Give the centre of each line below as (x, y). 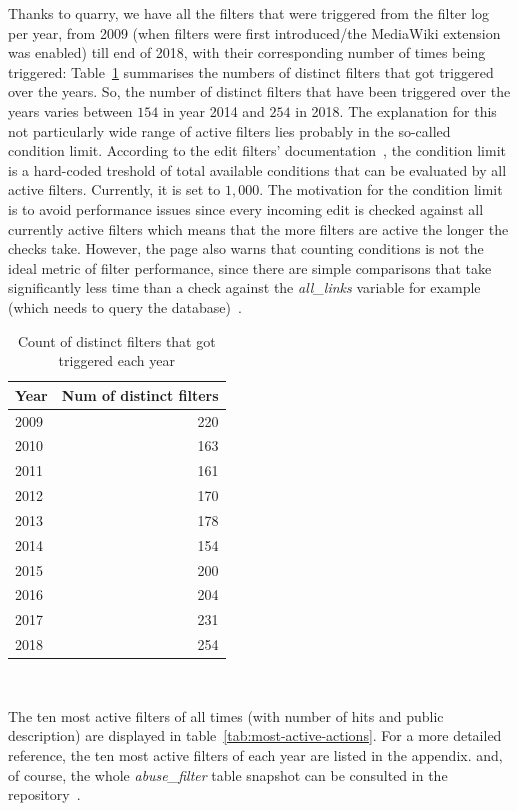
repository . (44, 794)
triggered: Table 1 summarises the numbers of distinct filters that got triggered (251, 71)
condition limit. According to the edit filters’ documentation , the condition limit (257, 150)
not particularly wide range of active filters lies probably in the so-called (229, 130)
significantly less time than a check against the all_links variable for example (244, 287)
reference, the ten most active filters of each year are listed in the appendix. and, (255, 755)
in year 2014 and (213, 110)
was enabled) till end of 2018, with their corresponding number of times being (247, 52)
